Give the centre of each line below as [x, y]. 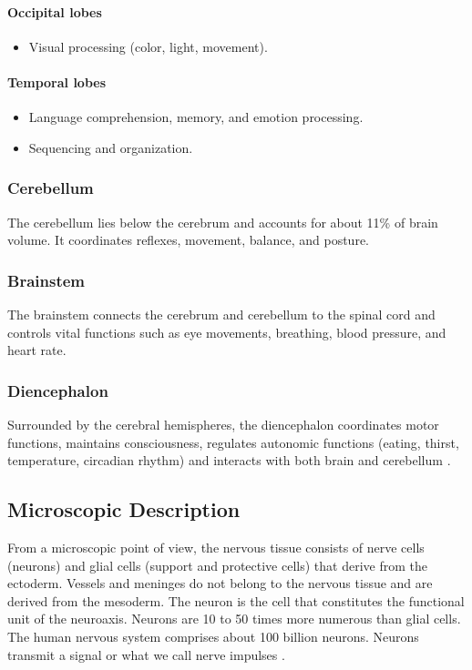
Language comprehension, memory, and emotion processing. [196, 117]
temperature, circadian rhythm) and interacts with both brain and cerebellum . [229, 460]
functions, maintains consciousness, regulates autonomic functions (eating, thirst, [233, 442]
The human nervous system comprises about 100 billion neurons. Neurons [213, 636]
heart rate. [37, 350]
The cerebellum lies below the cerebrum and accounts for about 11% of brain [223, 222]
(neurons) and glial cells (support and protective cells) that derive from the [217, 565]
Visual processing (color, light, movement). [148, 46]
